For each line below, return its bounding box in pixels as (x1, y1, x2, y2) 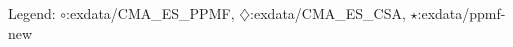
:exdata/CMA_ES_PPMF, (66, 3, 235, 23)
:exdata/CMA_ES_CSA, (250, 3, 406, 23)
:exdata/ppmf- (417, 3, 506, 23)
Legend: (8, 3, 56, 23)
